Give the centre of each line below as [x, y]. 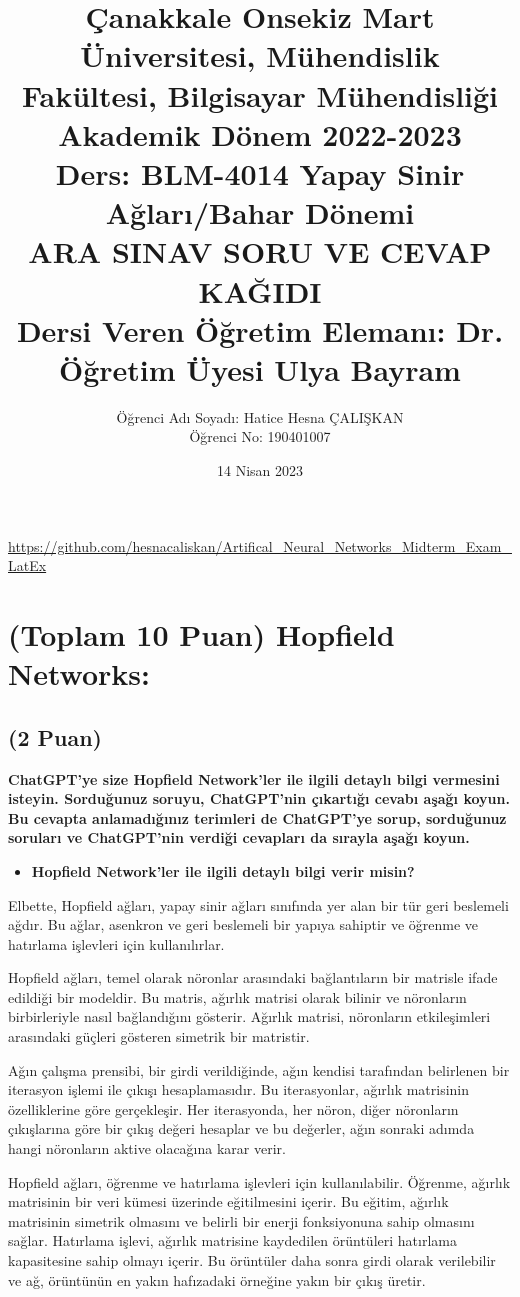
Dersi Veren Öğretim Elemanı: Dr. [260, 329]
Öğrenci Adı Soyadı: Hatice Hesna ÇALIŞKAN [260, 416]
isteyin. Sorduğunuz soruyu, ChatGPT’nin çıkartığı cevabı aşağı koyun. [259, 798]
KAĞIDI [260, 290]
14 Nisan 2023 [260, 470]
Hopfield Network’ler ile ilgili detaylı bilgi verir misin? [223, 870]
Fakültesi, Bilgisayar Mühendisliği [260, 94]
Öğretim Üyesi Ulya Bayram [260, 368]
